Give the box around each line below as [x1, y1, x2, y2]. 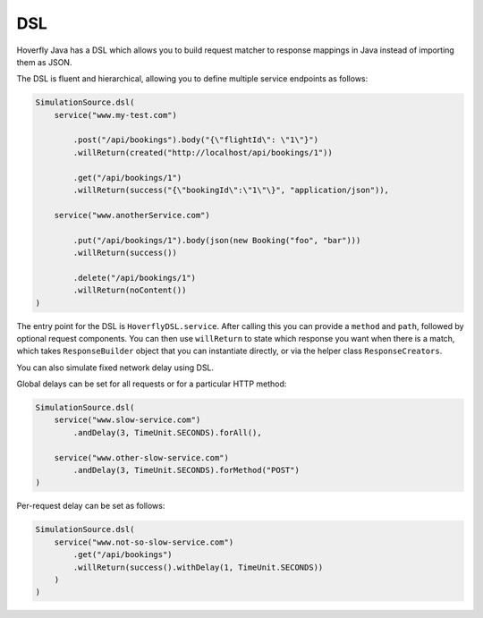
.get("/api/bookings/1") [72, 173, 182, 182]
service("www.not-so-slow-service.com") [54, 537, 234, 547]
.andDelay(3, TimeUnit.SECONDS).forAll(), [72, 428, 263, 437]
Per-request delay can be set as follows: [16, 501, 165, 512]
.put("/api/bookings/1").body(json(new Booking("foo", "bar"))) [72, 235, 361, 245]
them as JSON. [16, 56, 72, 67]
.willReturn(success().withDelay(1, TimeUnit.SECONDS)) [72, 562, 324, 572]
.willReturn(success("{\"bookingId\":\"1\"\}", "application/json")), [72, 185, 389, 196]
